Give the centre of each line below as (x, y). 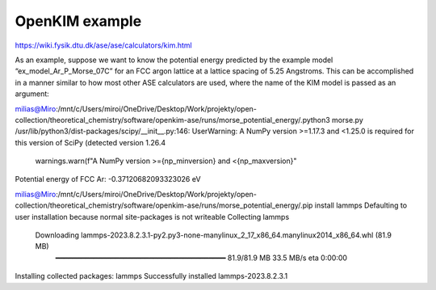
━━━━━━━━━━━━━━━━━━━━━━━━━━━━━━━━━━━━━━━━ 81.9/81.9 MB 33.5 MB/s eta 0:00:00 (201, 258)
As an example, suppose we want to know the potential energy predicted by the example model (174, 60)
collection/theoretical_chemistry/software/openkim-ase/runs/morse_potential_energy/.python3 (172, 120)
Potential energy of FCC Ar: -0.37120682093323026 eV (108, 179)
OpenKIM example (78, 21)
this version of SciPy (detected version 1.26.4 (90, 142)
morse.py (347, 120)
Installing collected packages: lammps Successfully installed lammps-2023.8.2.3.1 (151, 276)
